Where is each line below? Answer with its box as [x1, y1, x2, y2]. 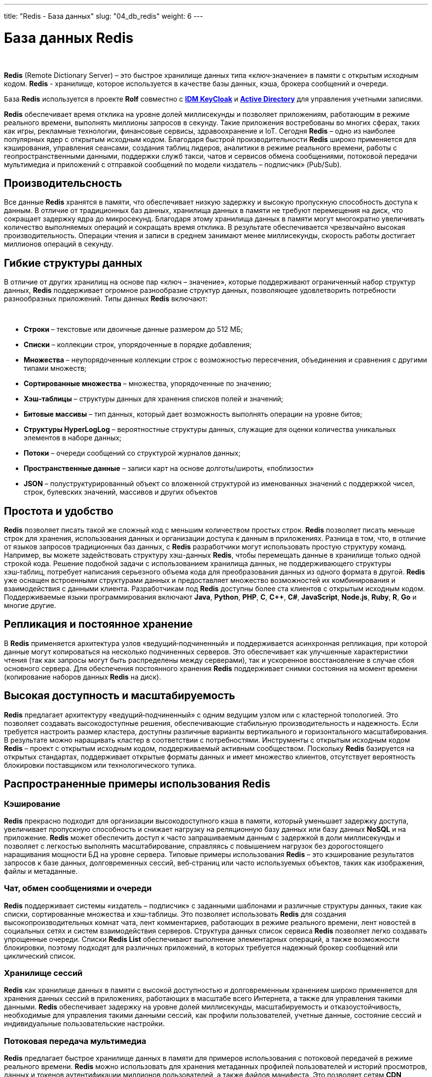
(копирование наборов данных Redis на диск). [4, 672, 161, 681]
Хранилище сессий [4, 968, 83, 978]
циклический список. [4, 951, 76, 960]
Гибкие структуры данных [4, 256, 143, 269]
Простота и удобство [4, 504, 113, 517]
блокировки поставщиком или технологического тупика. [4, 760, 196, 769]
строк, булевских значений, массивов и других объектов [24, 488, 217, 497]
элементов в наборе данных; [24, 433, 122, 442]
